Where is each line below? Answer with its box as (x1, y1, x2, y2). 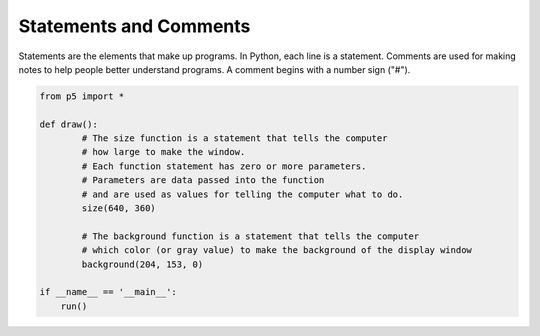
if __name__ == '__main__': (39, 286, 177, 298)
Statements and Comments (18, 15, 251, 37)
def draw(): (39, 118, 99, 130)
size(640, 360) (81, 203, 157, 214)
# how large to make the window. (81, 146, 246, 158)
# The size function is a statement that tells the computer (81, 133, 388, 144)
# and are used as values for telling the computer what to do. (81, 188, 404, 200)
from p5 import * (39, 90, 125, 102)
